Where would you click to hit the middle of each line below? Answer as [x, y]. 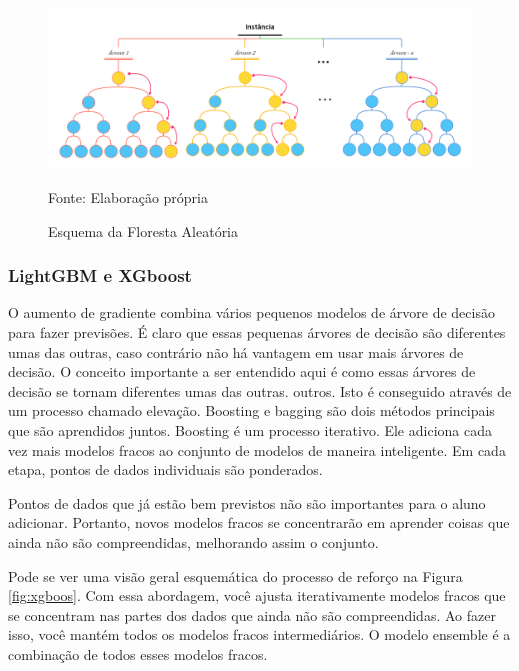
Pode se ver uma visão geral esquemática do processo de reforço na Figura [235, 575]
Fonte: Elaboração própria [128, 197]
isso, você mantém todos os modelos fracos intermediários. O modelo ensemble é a [259, 634]
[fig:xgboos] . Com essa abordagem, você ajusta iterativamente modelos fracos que [257, 595]
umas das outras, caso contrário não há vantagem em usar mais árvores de [236, 351]
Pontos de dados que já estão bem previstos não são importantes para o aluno [247, 502]
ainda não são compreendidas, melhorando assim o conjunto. [193, 542]
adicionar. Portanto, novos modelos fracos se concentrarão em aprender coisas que [259, 522]
